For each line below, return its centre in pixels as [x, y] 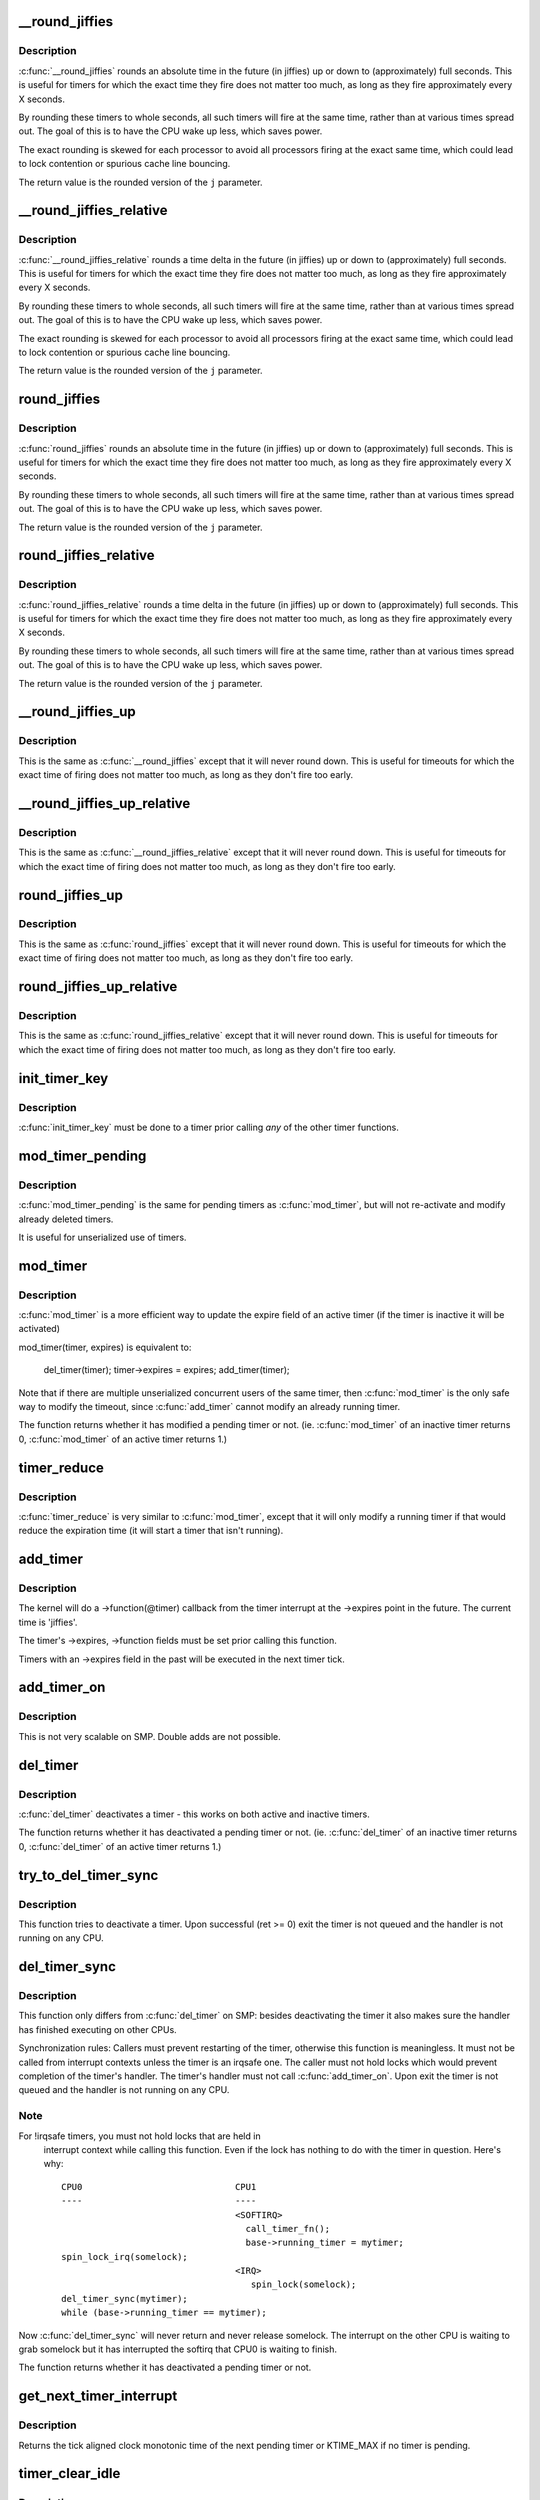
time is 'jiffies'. [48, 1622]
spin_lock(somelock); [303, 2284]
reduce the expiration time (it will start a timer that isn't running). [151, 1531]
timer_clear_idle [69, 2473]
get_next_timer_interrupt [98, 2396]
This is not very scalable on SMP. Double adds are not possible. [150, 1736]
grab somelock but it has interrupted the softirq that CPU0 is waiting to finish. [178, 2349]
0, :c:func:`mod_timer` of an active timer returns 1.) [123, 1439]
